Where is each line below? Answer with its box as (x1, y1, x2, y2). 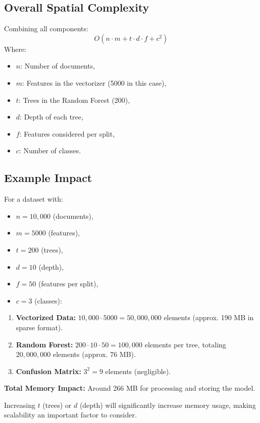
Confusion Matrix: (16, 366, 81, 376)
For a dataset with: (4, 194, 63, 204)
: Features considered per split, (19, 128, 115, 139)
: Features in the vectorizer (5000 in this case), (22, 77, 167, 88)
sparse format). (16, 322, 63, 332)
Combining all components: (4, 23, 88, 34)
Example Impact (4, 170, 92, 186)
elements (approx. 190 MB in (164, 312, 254, 323)
